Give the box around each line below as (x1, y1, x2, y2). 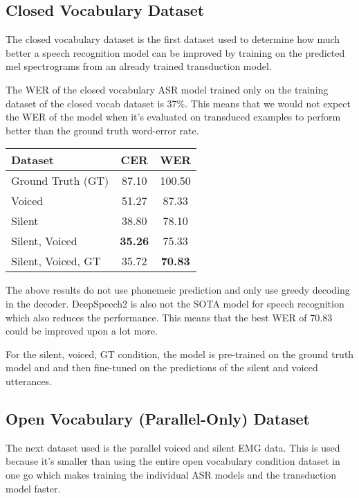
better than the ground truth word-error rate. (6, 123, 199, 137)
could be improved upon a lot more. (6, 323, 158, 338)
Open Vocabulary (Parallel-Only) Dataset (6, 407, 310, 429)
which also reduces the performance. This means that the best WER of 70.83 (6, 310, 333, 324)
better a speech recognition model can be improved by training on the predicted (6, 45, 345, 60)
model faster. (6, 481, 61, 495)
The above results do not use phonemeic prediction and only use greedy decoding (6, 283, 350, 297)
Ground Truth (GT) (11, 172, 109, 189)
